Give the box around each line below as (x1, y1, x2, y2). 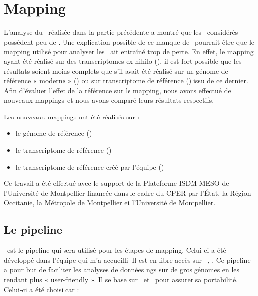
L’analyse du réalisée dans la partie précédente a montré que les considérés (4, 27, 238, 37)
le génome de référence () (15, 128, 92, 138)
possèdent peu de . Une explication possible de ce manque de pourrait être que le (4, 36, 255, 47)
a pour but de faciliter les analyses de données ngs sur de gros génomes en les (4, 264, 240, 275)
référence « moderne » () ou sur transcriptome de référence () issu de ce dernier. (4, 75, 248, 86)
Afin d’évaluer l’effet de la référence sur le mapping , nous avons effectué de (4, 85, 231, 95)
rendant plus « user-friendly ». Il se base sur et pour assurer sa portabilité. (4, 274, 238, 285)
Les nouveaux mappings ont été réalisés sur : (4, 111, 140, 121)
